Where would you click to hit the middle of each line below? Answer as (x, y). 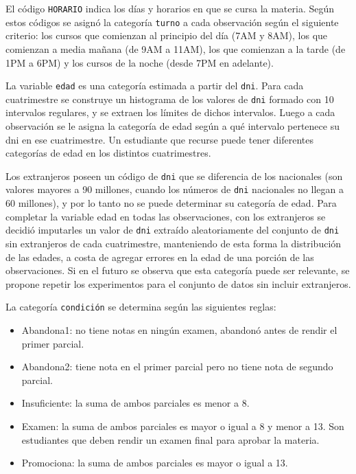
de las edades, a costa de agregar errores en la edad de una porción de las (160, 257)
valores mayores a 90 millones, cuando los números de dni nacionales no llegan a (175, 189)
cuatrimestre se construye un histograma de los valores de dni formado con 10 (170, 99)
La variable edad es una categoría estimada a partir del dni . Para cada (155, 86)
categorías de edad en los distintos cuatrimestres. (108, 153)
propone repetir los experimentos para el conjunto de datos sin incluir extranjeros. (178, 283)
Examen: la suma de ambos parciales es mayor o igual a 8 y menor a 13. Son (183, 426)
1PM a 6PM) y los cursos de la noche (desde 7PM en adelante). (140, 62)
